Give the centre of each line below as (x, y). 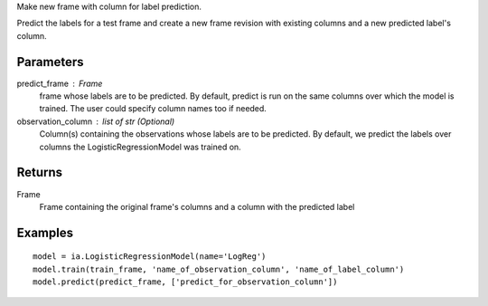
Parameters (50, 62)
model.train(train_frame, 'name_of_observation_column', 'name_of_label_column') (219, 269)
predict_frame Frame (60, 83)
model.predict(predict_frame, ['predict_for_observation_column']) (185, 282)
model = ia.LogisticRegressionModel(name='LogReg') (150, 257)
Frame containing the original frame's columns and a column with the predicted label (197, 206)
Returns (40, 172)
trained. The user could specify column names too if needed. (153, 109)
